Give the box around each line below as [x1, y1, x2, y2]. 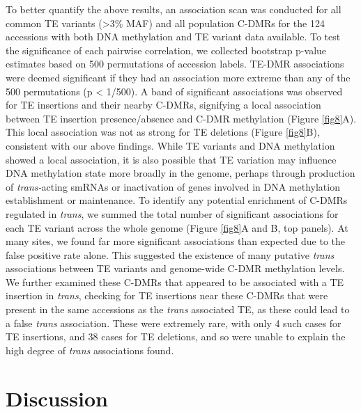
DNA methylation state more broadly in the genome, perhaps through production [6, 166, 355, 180]
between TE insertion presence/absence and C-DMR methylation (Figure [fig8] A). [6, 111, 357, 125]
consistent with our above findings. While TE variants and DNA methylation [6, 138, 335, 152]
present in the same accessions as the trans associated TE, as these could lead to [6, 302, 350, 317]
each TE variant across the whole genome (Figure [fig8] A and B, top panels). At [6, 220, 348, 235]
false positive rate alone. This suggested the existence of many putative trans [6, 247, 335, 262]
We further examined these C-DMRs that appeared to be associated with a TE [6, 274, 344, 289]
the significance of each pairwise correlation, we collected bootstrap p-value [6, 42, 327, 57]
